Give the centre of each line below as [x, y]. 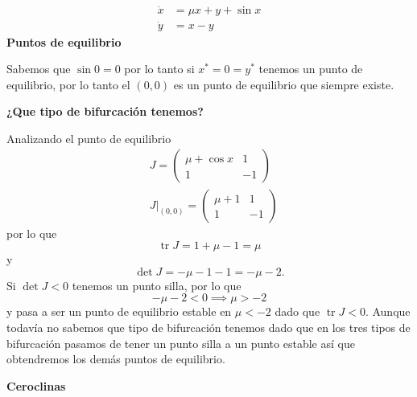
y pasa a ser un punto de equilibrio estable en [119, 311]
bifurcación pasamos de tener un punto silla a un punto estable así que [181, 343]
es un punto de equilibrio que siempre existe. [284, 84]
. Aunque [388, 311]
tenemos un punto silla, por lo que [157, 285]
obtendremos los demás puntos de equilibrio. [116, 359]
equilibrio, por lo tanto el [68, 84]
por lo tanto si [159, 69]
